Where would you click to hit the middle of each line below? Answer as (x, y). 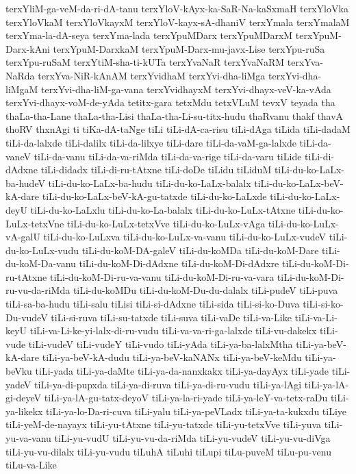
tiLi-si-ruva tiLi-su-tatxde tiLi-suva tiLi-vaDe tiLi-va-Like (171, 317)
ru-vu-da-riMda (38, 290)
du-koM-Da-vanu (41, 263)
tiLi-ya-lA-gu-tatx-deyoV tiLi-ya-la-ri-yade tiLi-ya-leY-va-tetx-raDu (186, 398)
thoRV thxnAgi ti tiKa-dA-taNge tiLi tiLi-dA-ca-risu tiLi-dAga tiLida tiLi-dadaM (178, 129)
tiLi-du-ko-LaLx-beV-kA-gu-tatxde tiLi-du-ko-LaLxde (154, 196)
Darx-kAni (28, 48)
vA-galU (23, 237)
